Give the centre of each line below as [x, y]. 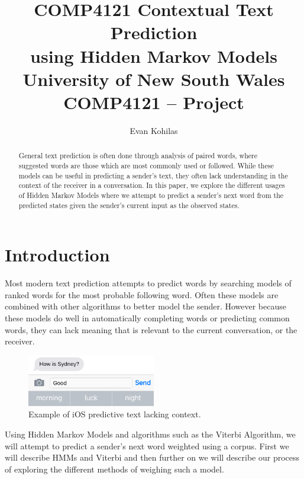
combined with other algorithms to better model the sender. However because [145, 306]
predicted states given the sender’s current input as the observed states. [129, 205]
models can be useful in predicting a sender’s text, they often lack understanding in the [153, 175]
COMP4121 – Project [154, 102]
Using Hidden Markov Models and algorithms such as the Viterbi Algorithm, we [150, 434]
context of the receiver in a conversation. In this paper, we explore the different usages [152, 185]
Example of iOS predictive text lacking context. [115, 414]
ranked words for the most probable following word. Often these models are [142, 294]
